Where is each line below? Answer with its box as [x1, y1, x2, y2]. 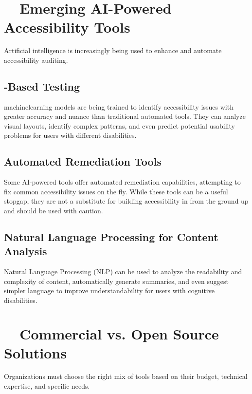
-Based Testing [4, 78, 80, 94]
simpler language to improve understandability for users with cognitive [4, 285, 215, 296]
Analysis [4, 244, 47, 259]
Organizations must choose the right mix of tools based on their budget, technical [4, 371, 248, 381]
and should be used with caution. [4, 206, 103, 216]
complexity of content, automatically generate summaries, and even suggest [4, 276, 229, 286]
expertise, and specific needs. [4, 380, 90, 391]
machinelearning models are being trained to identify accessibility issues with [4, 101, 234, 112]
